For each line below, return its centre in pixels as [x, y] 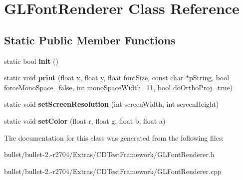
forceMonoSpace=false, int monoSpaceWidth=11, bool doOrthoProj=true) [119, 87]
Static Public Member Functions [90, 40]
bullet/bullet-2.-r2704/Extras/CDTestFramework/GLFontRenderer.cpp [113, 171]
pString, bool [209, 78]
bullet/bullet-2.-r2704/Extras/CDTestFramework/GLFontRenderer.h [109, 154]
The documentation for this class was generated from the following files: [114, 137]
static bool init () [31, 61]
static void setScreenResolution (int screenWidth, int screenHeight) [112, 104]
